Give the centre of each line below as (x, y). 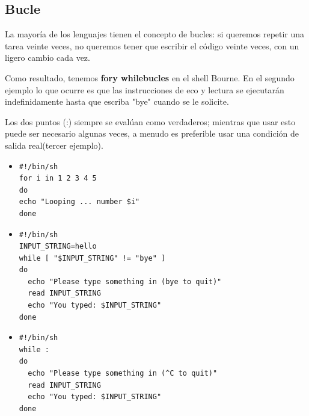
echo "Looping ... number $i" (79, 202)
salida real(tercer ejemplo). (54, 145)
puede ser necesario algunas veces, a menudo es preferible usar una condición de (152, 133)
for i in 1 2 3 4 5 (58, 179)
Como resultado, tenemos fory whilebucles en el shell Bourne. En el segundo (150, 77)
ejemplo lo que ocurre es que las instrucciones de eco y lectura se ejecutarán (145, 89)
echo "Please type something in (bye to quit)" (125, 281)
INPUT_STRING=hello (58, 247)
